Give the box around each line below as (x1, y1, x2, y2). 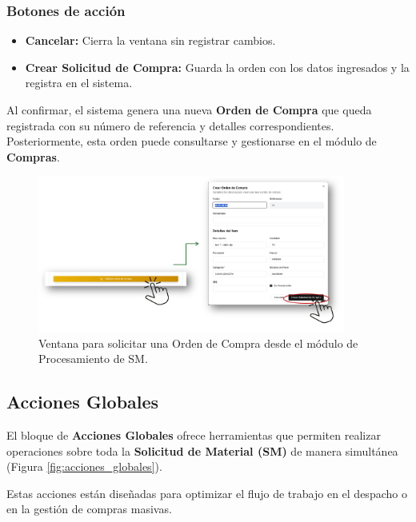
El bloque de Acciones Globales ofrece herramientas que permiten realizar (6, 427, 381, 444)
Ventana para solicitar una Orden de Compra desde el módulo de (38, 334, 358, 351)
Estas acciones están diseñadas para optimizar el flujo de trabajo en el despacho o (6, 484, 407, 501)
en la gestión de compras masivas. (6, 500, 172, 517)
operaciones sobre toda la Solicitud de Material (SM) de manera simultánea (6, 442, 398, 459)
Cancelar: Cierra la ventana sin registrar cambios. (25, 32, 276, 49)
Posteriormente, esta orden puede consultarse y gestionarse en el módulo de (6, 133, 377, 149)
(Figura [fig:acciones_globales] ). (6, 458, 162, 475)
